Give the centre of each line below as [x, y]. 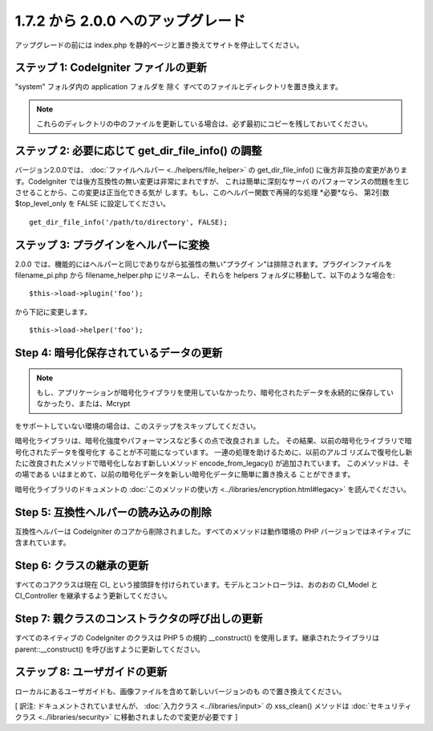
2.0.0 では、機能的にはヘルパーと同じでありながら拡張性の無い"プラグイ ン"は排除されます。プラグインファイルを [204, 264]
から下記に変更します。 [53, 311]
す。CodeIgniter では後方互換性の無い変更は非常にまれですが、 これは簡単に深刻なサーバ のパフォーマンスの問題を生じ [212, 181]
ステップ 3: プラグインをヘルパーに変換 [112, 245]
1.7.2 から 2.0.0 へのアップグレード [130, 21]
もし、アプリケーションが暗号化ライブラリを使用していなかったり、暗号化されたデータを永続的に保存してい [215, 392]
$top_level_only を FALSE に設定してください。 [92, 204]
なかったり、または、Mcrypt [83, 404]
